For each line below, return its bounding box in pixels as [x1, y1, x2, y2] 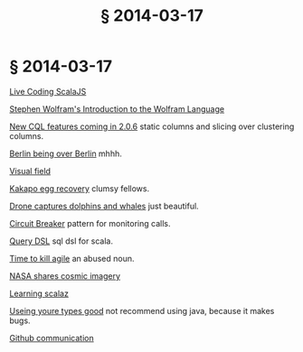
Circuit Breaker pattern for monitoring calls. [9, 218, 171, 228]
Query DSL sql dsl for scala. [9, 236, 114, 246]
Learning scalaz [9, 288, 70, 299]
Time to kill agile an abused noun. [9, 253, 135, 264]
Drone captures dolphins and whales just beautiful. [9, 200, 199, 211]
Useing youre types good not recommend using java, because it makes [9, 305, 275, 316]
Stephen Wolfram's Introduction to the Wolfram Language [9, 103, 224, 114]
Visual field [9, 165, 52, 176]
